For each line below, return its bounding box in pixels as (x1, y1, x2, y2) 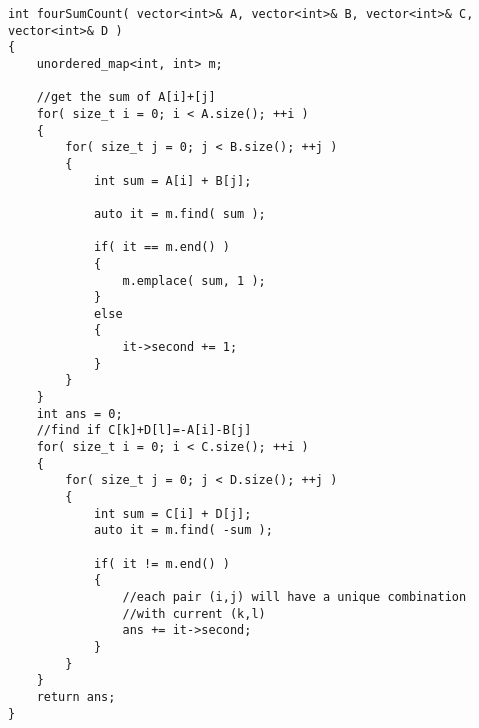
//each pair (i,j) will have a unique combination (122, 589, 467, 604)
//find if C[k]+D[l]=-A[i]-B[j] (36, 423, 252, 438)
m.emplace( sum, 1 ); (122, 273, 266, 288)
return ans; (36, 689, 116, 704)
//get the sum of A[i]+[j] (36, 90, 216, 105)
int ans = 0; (36, 406, 123, 421)
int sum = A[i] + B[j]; (93, 173, 252, 188)
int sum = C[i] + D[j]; (93, 506, 252, 521)
